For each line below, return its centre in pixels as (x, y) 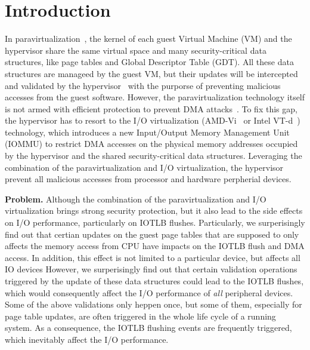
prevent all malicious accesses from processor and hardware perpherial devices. (148, 179)
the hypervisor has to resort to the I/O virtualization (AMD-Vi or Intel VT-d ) (153, 120)
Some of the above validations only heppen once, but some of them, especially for (154, 304)
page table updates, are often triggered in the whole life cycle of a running (140, 316)
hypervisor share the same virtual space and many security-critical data (136, 50)
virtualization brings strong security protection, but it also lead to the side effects (154, 211)
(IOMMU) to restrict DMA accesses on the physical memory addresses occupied (151, 144)
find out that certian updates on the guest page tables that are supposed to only (152, 234)
